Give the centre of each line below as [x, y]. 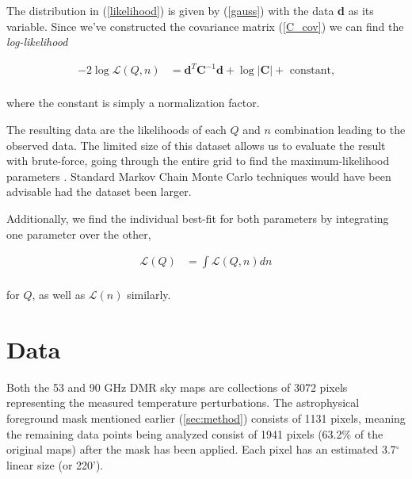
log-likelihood [37, 42]
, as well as [59, 295]
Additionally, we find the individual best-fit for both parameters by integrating [198, 218]
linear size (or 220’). [55, 464]
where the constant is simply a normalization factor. [133, 103]
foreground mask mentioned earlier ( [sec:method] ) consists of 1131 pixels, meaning [206, 418]
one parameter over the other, [79, 234]
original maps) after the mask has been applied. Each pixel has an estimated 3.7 [201, 449]
